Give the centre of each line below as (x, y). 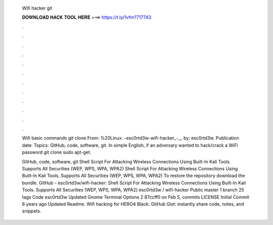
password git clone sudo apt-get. (57, 152)
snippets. (32, 211)
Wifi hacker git (37, 8)
